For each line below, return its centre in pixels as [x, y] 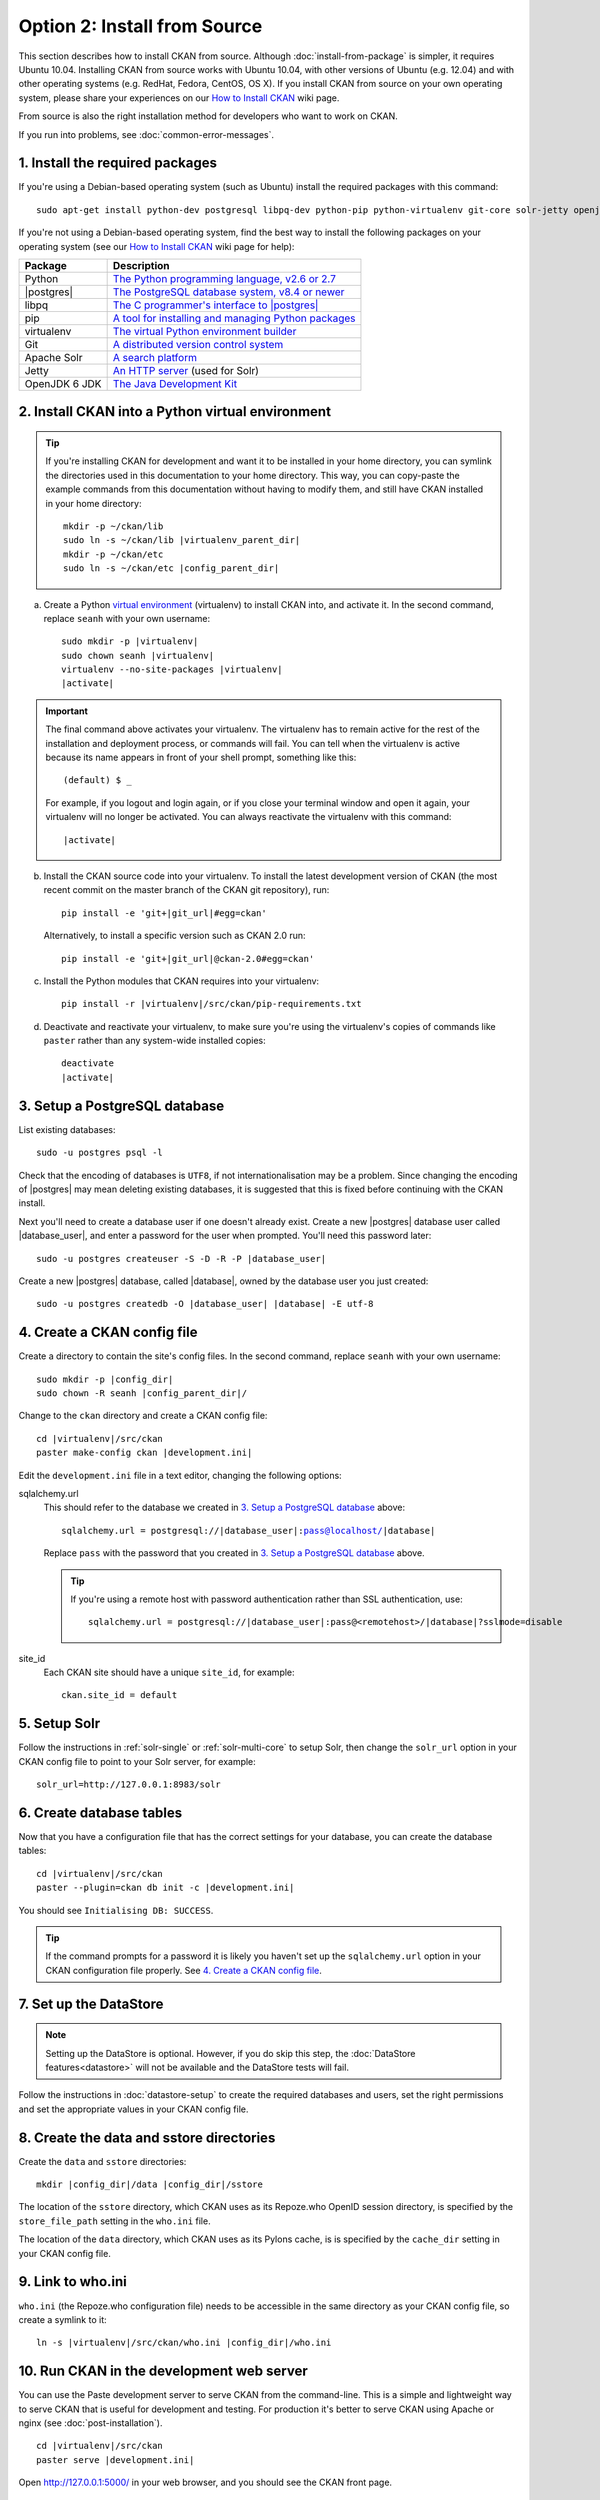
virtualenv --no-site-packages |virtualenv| [172, 669]
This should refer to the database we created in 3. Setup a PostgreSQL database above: [224, 1507]
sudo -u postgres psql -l [100, 1153]
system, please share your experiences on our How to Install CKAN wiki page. [179, 97]
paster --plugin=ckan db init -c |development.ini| [165, 1888]
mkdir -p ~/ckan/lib [113, 526]
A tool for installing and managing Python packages [234, 318]
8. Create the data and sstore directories [147, 2137]
